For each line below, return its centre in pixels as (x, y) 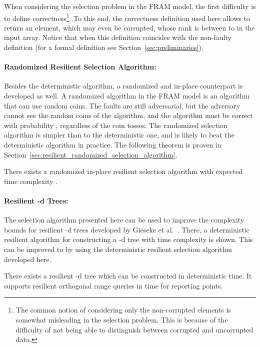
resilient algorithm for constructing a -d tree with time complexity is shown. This (128, 239)
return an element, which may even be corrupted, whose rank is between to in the (129, 27)
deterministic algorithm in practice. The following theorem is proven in (113, 144)
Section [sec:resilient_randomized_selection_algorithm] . (91, 154)
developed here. (28, 259)
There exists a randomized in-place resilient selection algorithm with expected (123, 171)
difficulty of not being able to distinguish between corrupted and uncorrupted (134, 329)
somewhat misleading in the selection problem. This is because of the (122, 319)
